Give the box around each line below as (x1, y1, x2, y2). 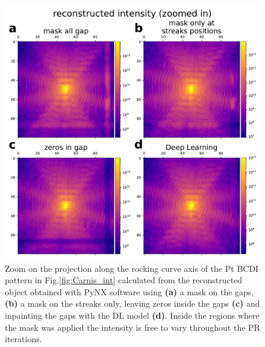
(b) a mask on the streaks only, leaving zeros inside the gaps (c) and (5, 297, 260, 310)
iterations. (5, 333, 42, 345)
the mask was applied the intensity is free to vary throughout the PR (5, 321, 260, 333)
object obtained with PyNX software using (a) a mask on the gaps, (5, 285, 254, 298)
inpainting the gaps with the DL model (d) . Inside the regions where (5, 309, 260, 321)
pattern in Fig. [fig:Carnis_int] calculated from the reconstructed (5, 274, 243, 286)
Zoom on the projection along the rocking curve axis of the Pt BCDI (5, 262, 259, 274)
